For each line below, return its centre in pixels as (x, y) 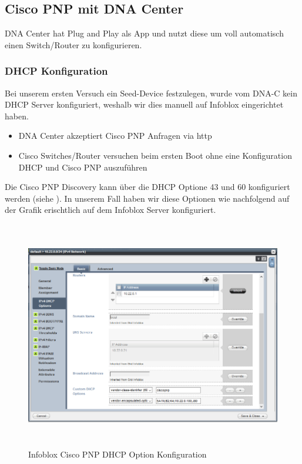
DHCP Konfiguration (56, 71)
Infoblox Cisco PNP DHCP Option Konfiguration (118, 454)
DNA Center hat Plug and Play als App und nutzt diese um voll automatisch (144, 33)
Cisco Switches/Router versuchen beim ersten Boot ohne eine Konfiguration (155, 155)
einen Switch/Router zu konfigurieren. (73, 44)
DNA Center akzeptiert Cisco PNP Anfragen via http (115, 136)
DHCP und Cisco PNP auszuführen (83, 167)
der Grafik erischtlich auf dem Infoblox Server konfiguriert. (110, 210)
